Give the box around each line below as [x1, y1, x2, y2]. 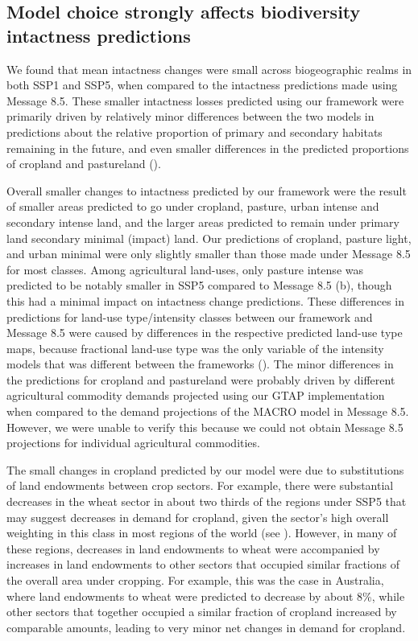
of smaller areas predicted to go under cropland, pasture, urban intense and [6, 198, 379, 215]
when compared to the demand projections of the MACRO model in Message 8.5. [6, 403, 409, 420]
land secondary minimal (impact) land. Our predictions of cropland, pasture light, [6, 229, 412, 246]
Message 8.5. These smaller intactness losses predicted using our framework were [6, 92, 404, 109]
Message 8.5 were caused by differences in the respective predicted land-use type [6, 324, 403, 341]
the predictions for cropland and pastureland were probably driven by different [6, 371, 395, 388]
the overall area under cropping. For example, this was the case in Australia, [6, 572, 384, 588]
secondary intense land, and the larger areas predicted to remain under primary [6, 213, 399, 230]
